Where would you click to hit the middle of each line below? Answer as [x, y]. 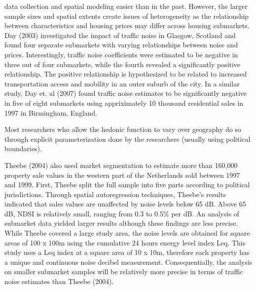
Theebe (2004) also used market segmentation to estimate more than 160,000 [121, 165]
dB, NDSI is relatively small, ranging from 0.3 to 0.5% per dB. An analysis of [122, 213]
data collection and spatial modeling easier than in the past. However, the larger [126, 6]
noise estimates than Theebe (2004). [59, 281]
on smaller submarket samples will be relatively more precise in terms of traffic [124, 271]
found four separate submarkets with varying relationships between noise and [121, 45]
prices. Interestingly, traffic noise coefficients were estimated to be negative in [121, 54]
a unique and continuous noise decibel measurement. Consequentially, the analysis [128, 262]
